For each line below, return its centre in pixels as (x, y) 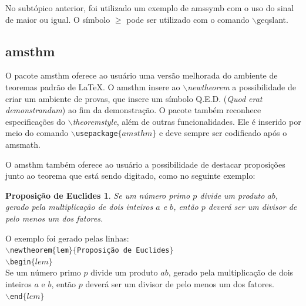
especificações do (36, 121)
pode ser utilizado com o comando (188, 19)
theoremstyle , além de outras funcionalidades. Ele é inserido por (187, 121)
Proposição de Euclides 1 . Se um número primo (98, 195)
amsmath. (23, 144)
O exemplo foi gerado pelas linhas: (67, 238)
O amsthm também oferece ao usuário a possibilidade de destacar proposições (145, 164)
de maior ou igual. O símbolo (58, 19)
